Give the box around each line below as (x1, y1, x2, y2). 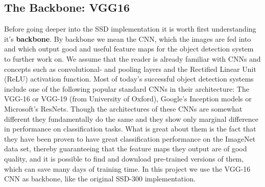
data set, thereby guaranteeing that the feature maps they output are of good (4, 143, 247, 154)
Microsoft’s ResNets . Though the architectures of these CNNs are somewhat (4, 103, 243, 114)
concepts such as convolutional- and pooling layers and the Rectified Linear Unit (4, 63, 256, 74)
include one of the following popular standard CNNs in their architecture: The (4, 83, 249, 94)
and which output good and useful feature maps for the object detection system (4, 43, 254, 54)
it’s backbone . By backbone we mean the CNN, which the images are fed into (4, 33, 251, 44)
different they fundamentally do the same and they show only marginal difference (4, 113, 259, 124)
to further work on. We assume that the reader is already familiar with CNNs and (4, 53, 261, 64)
